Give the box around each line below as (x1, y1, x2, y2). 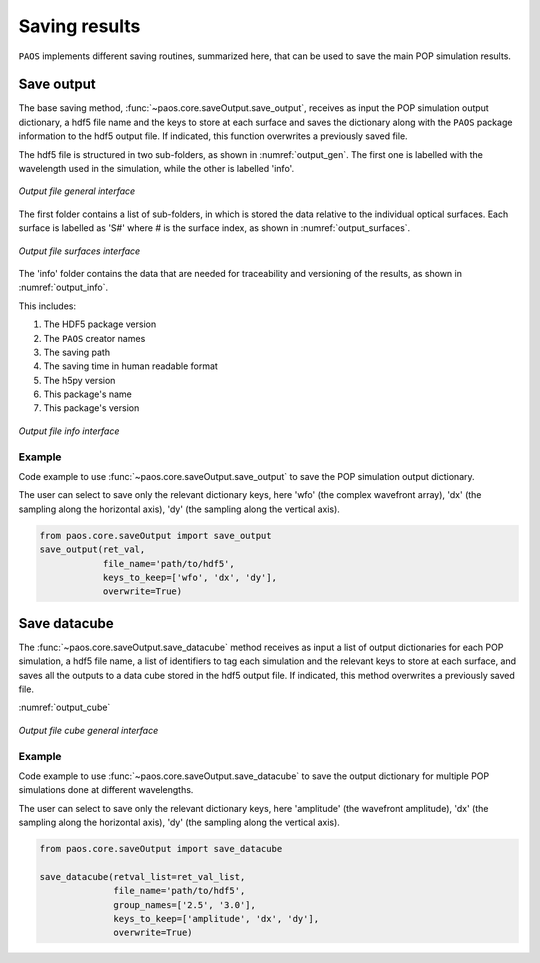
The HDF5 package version (43, 318, 157, 330)
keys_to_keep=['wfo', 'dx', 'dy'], (102, 571, 277, 583)
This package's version (43, 402, 140, 414)
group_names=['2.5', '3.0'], (113, 899, 257, 910)
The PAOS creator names (43, 332, 146, 344)
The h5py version (43, 374, 116, 386)
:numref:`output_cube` (18, 701, 111, 714)
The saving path (43, 346, 110, 358)
